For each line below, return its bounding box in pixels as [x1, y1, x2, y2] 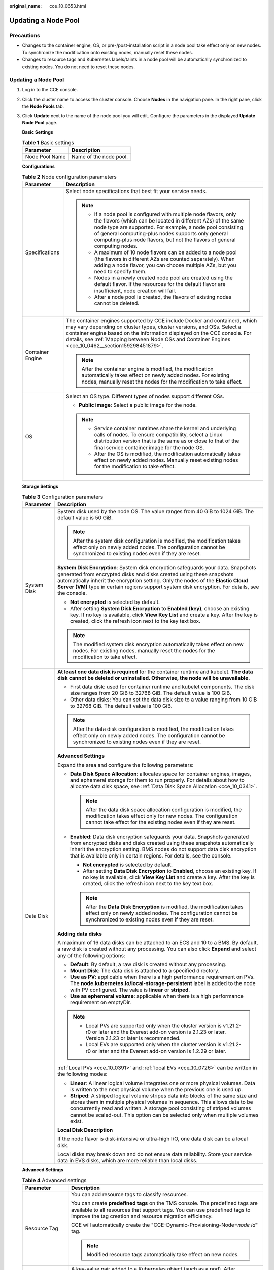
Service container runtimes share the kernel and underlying [94, 425, 236, 432]
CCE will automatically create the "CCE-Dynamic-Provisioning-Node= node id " [71, 1222, 258, 1229]
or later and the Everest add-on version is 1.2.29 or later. [92, 1047, 227, 1054]
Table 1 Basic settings [22, 139, 75, 146]
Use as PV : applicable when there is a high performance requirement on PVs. [70, 973, 255, 980]
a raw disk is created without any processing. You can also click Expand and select [57, 945, 256, 952]
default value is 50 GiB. [57, 514, 113, 521]
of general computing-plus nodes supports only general [94, 230, 228, 237]
